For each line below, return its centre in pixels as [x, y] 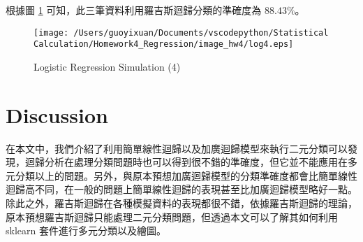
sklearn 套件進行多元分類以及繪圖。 [86, 230]
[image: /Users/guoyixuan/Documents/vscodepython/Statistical [181, 33]
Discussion [57, 114]
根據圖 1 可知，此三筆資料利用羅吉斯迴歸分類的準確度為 [134, 10]
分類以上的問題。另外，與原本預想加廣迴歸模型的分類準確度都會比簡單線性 [186, 175]
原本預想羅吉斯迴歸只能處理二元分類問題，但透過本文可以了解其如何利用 [172, 216]
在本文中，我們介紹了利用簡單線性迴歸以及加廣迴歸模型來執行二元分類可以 [177, 148]
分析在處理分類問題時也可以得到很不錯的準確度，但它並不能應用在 [196, 162]
